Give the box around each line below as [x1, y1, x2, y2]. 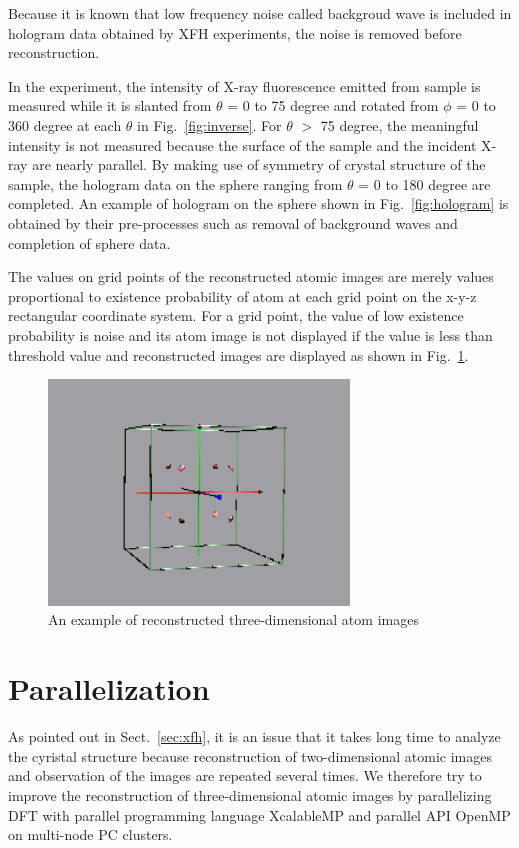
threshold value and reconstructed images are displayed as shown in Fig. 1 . [8, 344, 469, 365]
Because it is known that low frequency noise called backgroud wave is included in [8, 3, 512, 23]
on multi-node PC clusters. [8, 824, 173, 845]
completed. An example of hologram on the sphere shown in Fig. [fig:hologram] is [8, 193, 509, 214]
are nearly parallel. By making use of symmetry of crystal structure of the [32, 154, 486, 175]
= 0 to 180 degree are [358, 173, 491, 194]
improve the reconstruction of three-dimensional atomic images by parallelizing [8, 784, 492, 805]
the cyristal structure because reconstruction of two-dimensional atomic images [8, 745, 493, 766]
